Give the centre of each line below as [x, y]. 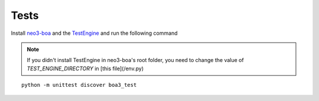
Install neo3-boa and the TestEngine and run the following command [94, 33]
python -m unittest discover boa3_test [79, 85]
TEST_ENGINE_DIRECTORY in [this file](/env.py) [85, 69]
